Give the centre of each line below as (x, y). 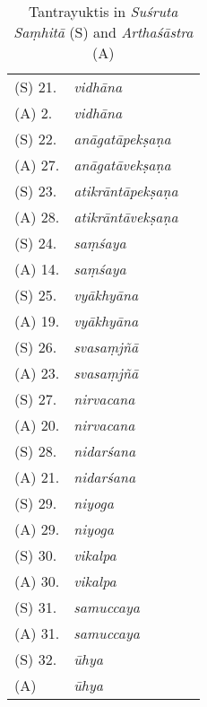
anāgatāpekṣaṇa (122, 139)
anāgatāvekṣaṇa (122, 165)
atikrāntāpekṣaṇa (126, 191)
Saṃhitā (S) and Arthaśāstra (103, 32)
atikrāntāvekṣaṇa (126, 217)
